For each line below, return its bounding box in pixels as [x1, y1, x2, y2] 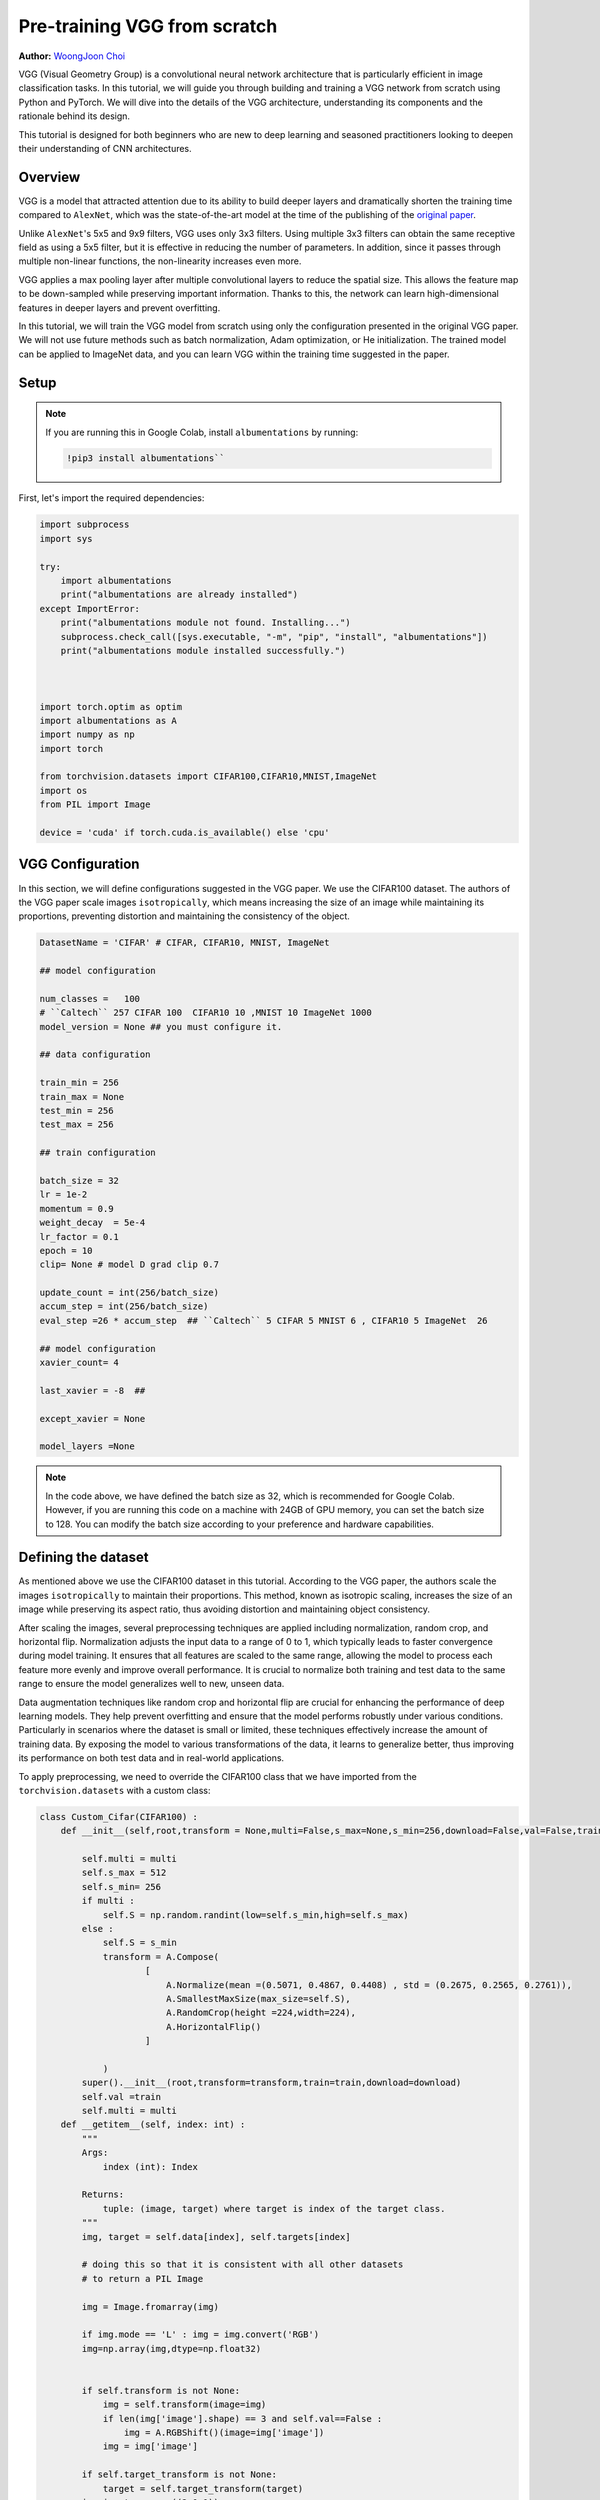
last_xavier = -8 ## [39, 1385, 146, 1396]
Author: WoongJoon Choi [18, 50, 125, 62]
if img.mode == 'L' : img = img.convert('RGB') [81, 2329, 320, 2340]
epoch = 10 [39, 1245, 93, 1256]
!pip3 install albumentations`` [66, 453, 225, 464]
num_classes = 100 [39, 993, 140, 1004]
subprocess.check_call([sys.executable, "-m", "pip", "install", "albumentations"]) [60, 631, 489, 642]
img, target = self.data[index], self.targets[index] [81, 2231, 351, 2242]
